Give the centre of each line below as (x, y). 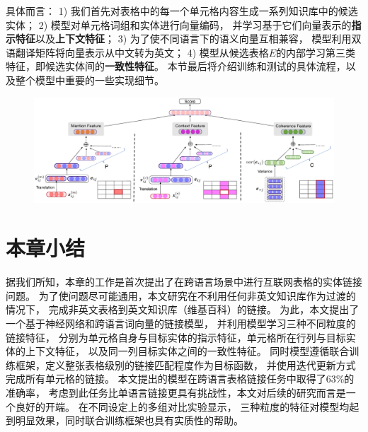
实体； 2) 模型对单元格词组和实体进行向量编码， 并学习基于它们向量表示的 (179, 24)
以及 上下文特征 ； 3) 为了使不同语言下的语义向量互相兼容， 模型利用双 (199, 39)
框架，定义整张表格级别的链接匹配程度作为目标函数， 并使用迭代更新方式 (185, 364)
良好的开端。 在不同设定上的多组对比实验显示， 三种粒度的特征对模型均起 (187, 406)
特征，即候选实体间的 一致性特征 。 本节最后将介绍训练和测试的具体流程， (176, 66)
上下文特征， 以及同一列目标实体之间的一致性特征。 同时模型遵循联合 (187, 351)
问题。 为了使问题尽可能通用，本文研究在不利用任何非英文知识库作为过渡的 (181, 295)
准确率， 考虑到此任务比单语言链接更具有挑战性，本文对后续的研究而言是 (176, 392)
